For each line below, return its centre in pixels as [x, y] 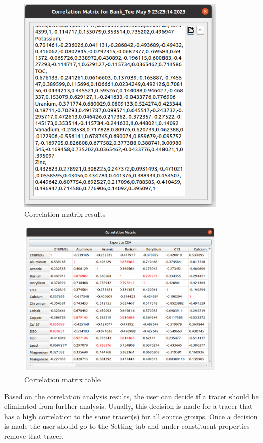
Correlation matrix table [62, 379]
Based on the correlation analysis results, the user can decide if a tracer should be [131, 396]
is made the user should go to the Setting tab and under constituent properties [127, 426]
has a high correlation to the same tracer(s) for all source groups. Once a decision [131, 416]
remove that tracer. [34, 436]
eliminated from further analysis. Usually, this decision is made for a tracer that [128, 406]
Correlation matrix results [65, 213]
